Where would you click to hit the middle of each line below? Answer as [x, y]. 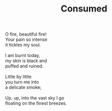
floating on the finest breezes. [36, 103]
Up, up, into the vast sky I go [35, 98]
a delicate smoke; [23, 87]
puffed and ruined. [24, 66]
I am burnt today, [23, 55]
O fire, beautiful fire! [26, 34]
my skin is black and [26, 61]
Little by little [18, 77]
